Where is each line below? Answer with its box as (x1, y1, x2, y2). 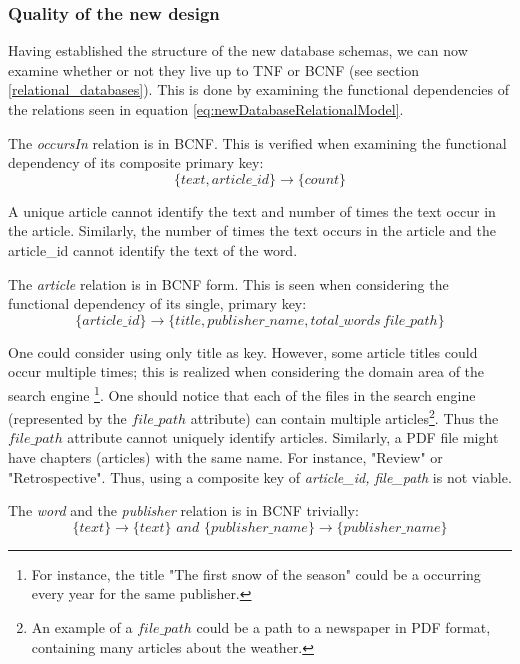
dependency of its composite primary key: (8, 152, 264, 173)
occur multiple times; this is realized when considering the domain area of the (8, 361, 485, 382)
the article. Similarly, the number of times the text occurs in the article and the (8, 220, 497, 241)
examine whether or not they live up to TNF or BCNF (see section (8, 59, 420, 80)
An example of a (31, 617, 133, 637)
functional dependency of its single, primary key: (8, 293, 307, 314)
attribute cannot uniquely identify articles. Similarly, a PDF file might (67, 427, 499, 448)
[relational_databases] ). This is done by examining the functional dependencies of (8, 79, 509, 100)
